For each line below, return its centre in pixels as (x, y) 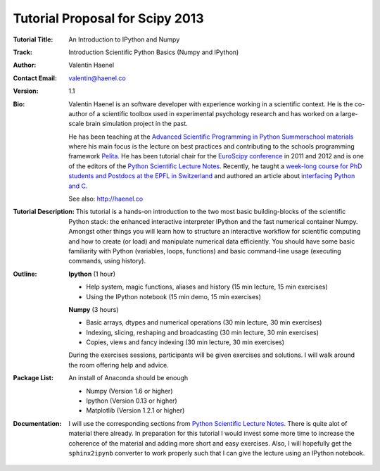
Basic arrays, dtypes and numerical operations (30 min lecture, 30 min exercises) (204, 322)
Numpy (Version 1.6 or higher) (129, 391)
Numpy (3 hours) (94, 309)
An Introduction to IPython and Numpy (124, 39)
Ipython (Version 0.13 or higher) (132, 401)
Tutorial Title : (33, 39)
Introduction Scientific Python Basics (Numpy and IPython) (154, 52)
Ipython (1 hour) (92, 274)
